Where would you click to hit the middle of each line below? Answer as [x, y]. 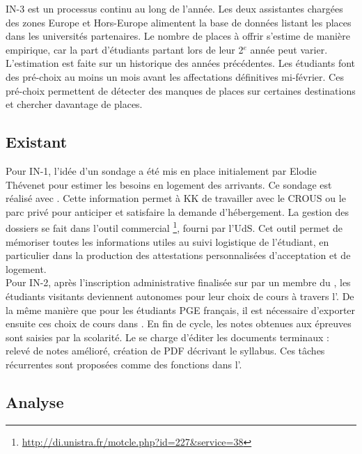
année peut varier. [289, 49]
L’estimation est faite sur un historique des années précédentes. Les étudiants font [181, 63]
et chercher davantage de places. [74, 104]
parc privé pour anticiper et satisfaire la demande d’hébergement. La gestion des [178, 211]
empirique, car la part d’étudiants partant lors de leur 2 [125, 49]
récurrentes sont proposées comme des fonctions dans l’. [124, 364]
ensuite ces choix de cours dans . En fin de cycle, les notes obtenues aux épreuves [179, 323]
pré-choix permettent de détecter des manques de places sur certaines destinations [181, 90]
